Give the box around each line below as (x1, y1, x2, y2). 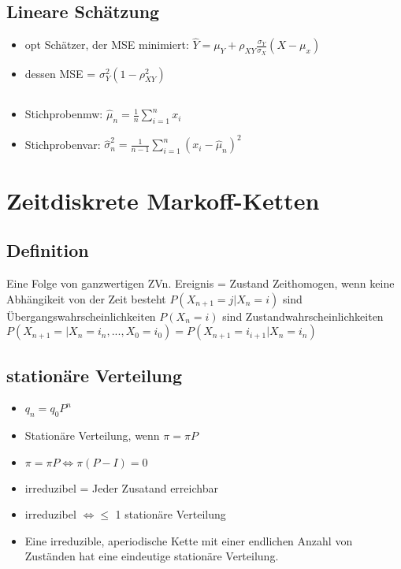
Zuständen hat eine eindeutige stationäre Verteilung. (24, 548, 279, 564)
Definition (6, 238, 89, 262)
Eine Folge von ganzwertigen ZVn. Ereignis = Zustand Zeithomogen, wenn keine (6, 274, 395, 291)
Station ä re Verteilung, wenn (24, 427, 160, 444)
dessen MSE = (24, 65, 96, 81)
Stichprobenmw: (24, 106, 103, 122)
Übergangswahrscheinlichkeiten (6, 307, 156, 324)
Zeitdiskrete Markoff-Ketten (6, 184, 320, 216)
